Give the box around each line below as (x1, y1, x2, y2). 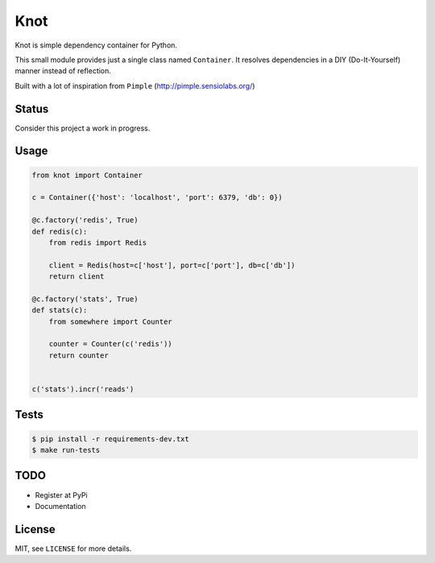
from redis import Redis (48, 238, 147, 247)
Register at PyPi (35, 490, 88, 499)
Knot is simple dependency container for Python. (14, 40, 177, 50)
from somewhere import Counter (48, 317, 172, 326)
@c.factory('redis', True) (31, 216, 139, 225)
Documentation (35, 501, 86, 511)
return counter (48, 350, 109, 360)
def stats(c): (31, 306, 88, 315)
